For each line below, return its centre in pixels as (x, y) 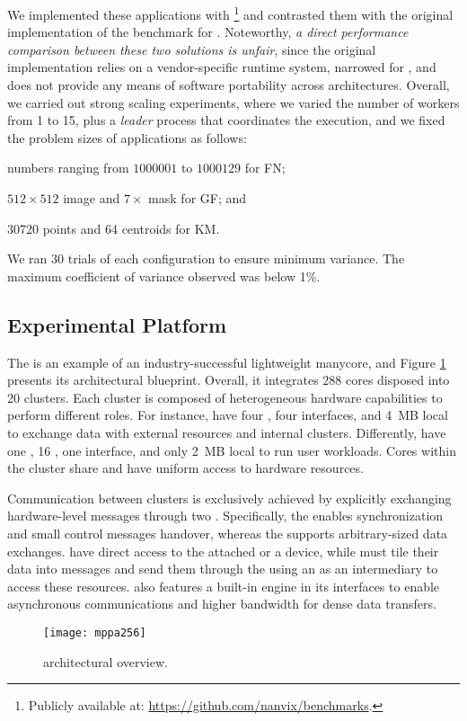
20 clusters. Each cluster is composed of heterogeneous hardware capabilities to (225, 397)
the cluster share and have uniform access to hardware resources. (185, 468)
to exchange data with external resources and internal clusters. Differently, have (227, 432)
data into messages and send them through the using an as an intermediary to (223, 569)
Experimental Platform (117, 324)
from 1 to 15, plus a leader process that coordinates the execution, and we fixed (226, 120)
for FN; (265, 168)
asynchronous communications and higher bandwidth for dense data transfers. (222, 604)
